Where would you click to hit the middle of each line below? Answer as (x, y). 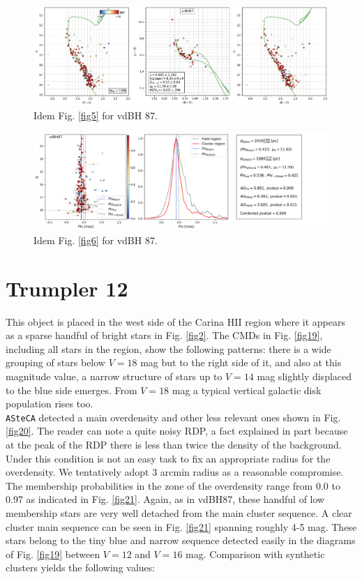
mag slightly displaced (304, 376)
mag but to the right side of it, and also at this (241, 362)
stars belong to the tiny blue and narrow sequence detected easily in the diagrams (181, 540)
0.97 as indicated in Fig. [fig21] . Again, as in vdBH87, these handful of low (165, 499)
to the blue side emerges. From (71, 390)
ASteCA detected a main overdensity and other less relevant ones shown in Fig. (173, 417)
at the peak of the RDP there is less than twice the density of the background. (174, 445)
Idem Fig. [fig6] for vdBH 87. (96, 240)
